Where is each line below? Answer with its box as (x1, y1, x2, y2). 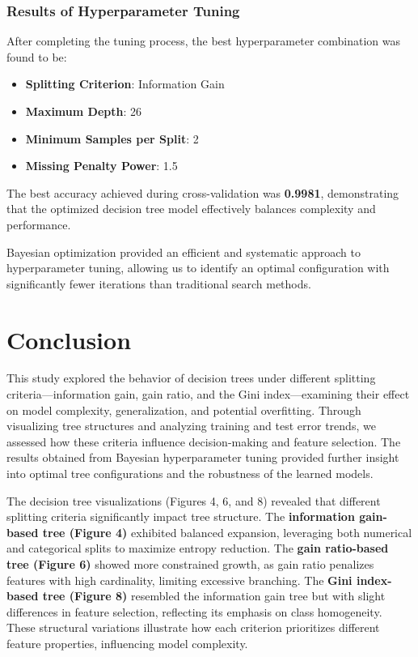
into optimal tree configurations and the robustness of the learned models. (6, 465, 374, 482)
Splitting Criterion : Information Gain (25, 75, 225, 92)
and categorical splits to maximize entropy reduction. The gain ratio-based (6, 540, 389, 557)
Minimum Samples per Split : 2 (25, 130, 199, 147)
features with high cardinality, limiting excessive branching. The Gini (6, 571, 353, 588)
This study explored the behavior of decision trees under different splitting (6, 369, 376, 386)
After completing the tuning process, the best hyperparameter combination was (6, 32, 401, 49)
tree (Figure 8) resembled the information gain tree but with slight (42, 587, 386, 604)
